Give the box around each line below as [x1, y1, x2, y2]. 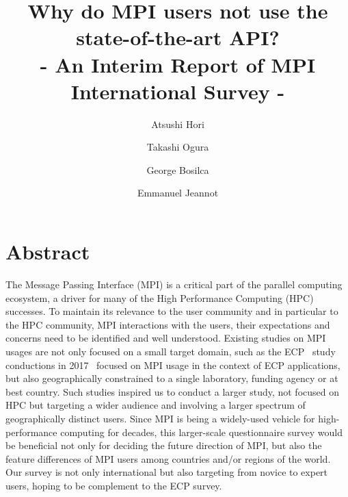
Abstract [5, 238, 90, 266]
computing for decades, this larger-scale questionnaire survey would [60, 424, 343, 439]
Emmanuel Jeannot [137, 186, 219, 200]
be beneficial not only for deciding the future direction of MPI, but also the [5, 438, 322, 453]
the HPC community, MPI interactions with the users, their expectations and [5, 317, 330, 331]
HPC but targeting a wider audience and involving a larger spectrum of [5, 398, 306, 412]
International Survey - [70, 77, 285, 105]
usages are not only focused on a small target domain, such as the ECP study [5, 344, 336, 358]
